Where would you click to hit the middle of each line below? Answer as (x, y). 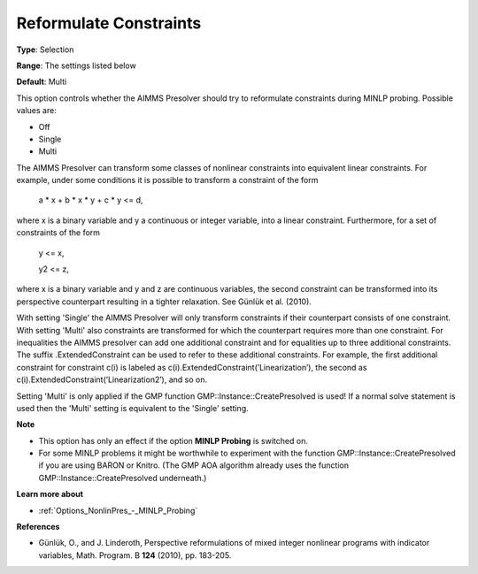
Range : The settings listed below (76, 65)
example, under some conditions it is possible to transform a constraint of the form (167, 180)
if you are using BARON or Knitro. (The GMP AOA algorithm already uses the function (194, 465)
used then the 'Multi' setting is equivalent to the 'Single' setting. (133, 408)
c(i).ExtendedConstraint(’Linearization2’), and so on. (112, 379)
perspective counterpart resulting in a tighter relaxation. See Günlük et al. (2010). (164, 302)
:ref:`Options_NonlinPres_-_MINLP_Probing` (118, 510)
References (38, 527)
